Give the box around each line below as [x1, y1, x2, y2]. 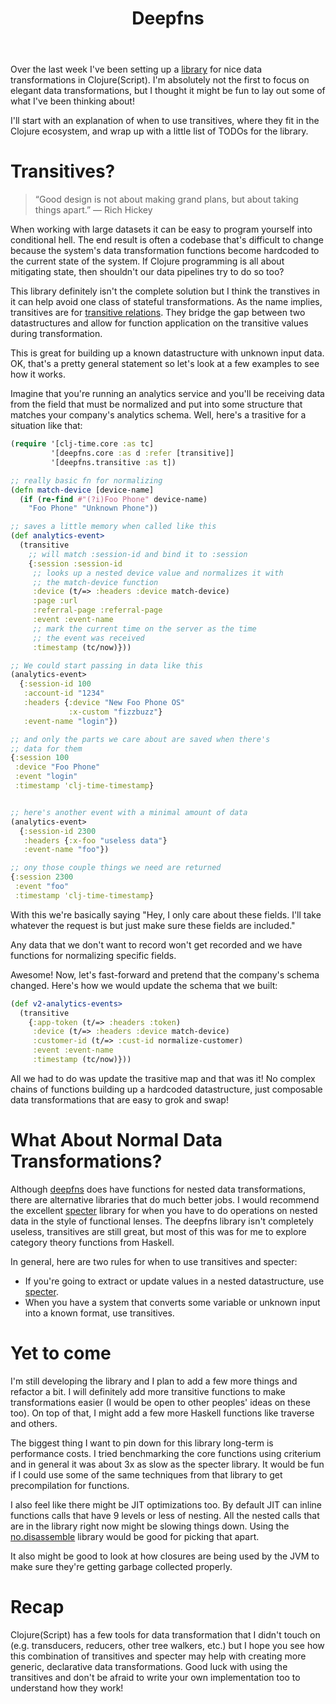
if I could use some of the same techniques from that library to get [10, 1468, 283, 1481]
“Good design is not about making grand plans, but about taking [34, 193, 299, 206]
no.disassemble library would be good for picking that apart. [10, 1530, 260, 1542]
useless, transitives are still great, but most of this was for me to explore [10, 1225, 307, 1237]
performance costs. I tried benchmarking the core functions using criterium [10, 1447, 322, 1459]
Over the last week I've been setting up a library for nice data [10, 63, 263, 76]
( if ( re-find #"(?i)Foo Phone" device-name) [19, 494, 208, 504]
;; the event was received [32, 633, 145, 643]
